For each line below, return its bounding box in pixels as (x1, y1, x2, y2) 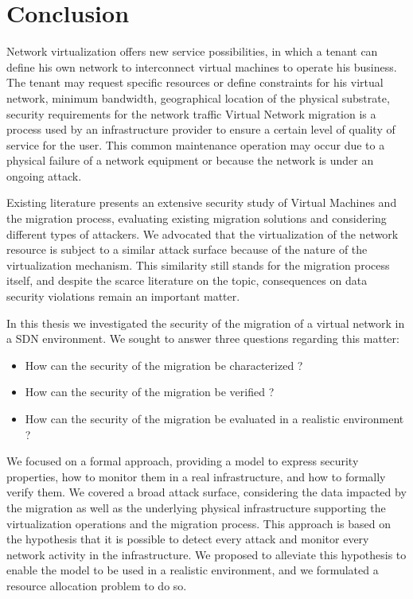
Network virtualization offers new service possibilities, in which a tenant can (6, 43, 378, 60)
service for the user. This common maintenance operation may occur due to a (6, 136, 385, 153)
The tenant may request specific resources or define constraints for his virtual (6, 74, 384, 91)
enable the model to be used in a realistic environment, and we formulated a (6, 562, 379, 578)
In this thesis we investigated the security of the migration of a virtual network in (6, 314, 405, 331)
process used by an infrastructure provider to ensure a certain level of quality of (6, 121, 395, 138)
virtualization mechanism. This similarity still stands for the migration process (6, 256, 390, 273)
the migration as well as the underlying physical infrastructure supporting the (6, 499, 386, 515)
